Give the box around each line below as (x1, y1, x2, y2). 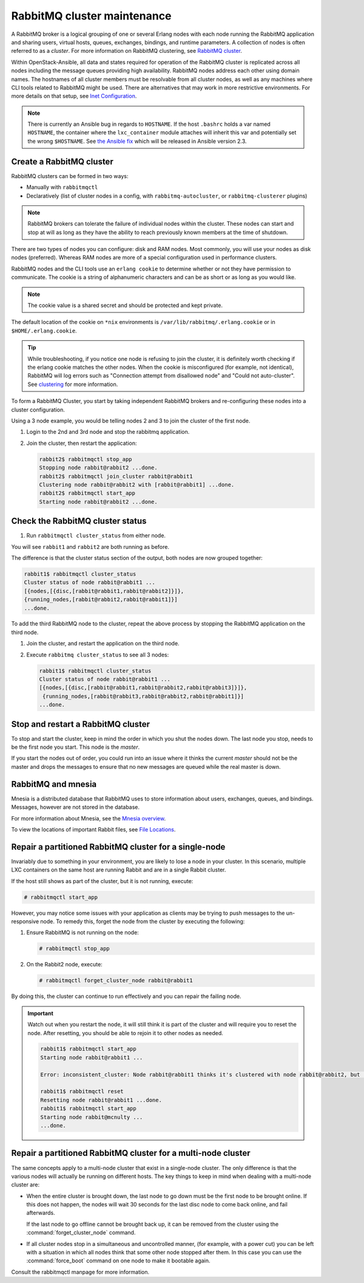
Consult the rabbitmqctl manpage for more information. (11, 1268, 150, 1276)
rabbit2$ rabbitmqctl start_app (39, 490, 136, 497)
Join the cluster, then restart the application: (26, 439, 137, 447)
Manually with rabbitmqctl (26, 184, 98, 191)
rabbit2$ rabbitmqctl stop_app (39, 456, 133, 463)
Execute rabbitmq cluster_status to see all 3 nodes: (26, 651, 169, 658)
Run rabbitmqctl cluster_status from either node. (26, 532, 166, 539)
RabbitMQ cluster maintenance (11, 9, 172, 22)
